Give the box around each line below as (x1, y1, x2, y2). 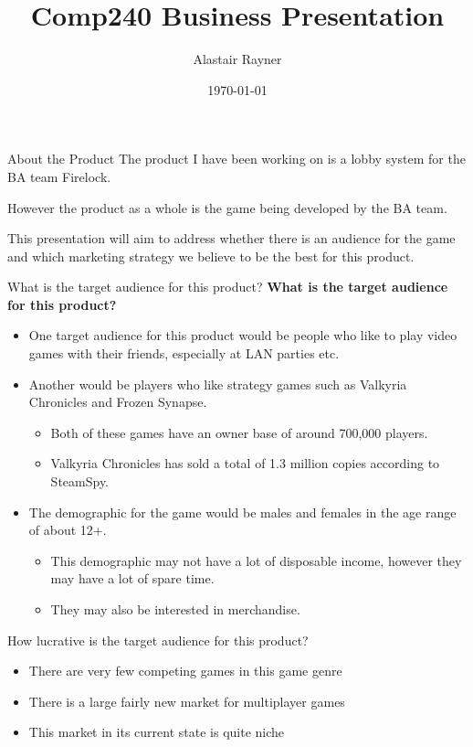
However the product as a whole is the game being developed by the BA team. (7, 197, 447, 217)
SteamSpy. (50, 472, 109, 491)
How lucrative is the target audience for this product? (7, 630, 309, 649)
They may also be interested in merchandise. (50, 600, 300, 618)
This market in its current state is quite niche (28, 722, 285, 742)
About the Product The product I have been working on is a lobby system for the (7, 149, 466, 168)
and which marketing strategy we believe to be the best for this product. (7, 246, 415, 265)
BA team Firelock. (7, 166, 111, 186)
